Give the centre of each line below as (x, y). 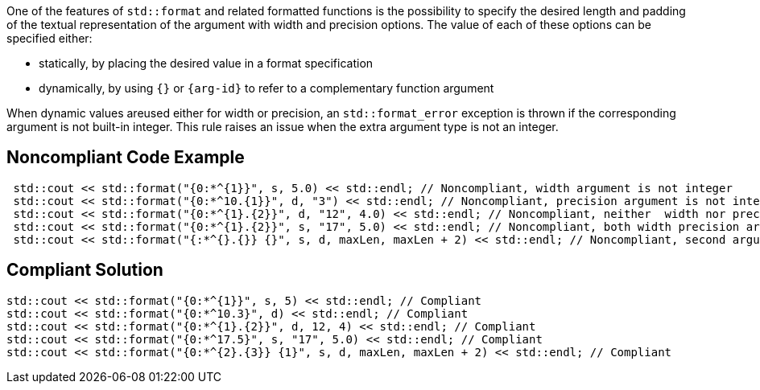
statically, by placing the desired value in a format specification (206, 63)
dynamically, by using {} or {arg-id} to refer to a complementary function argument (266, 88)
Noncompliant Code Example (126, 158)
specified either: (50, 38)
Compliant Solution (85, 270)
